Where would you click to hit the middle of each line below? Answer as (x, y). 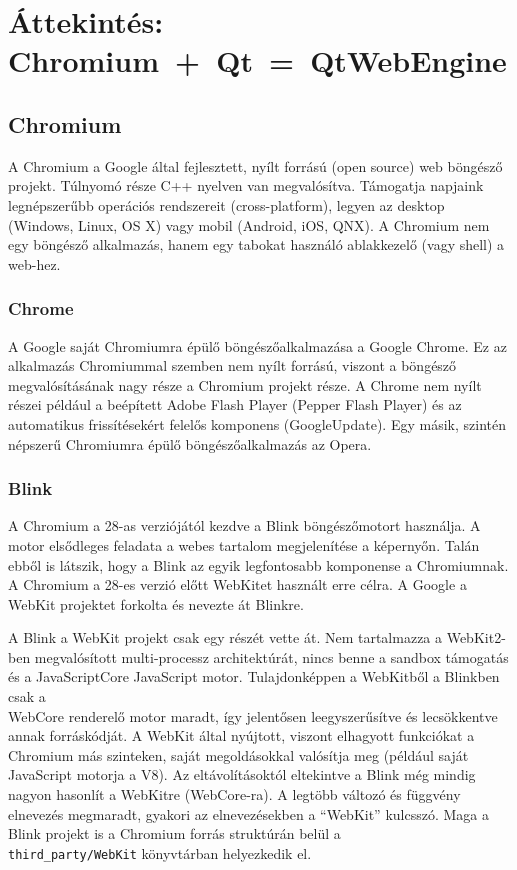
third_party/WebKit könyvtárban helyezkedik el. (160, 852)
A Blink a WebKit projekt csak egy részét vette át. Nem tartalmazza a (225, 637)
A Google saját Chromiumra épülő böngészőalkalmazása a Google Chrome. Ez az (257, 345)
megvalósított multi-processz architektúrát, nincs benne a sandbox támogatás (271, 656)
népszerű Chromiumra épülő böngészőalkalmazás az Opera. (190, 443)
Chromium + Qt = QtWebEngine (257, 60)
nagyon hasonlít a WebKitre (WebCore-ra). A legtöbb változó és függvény (234, 794)
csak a (27, 696)
